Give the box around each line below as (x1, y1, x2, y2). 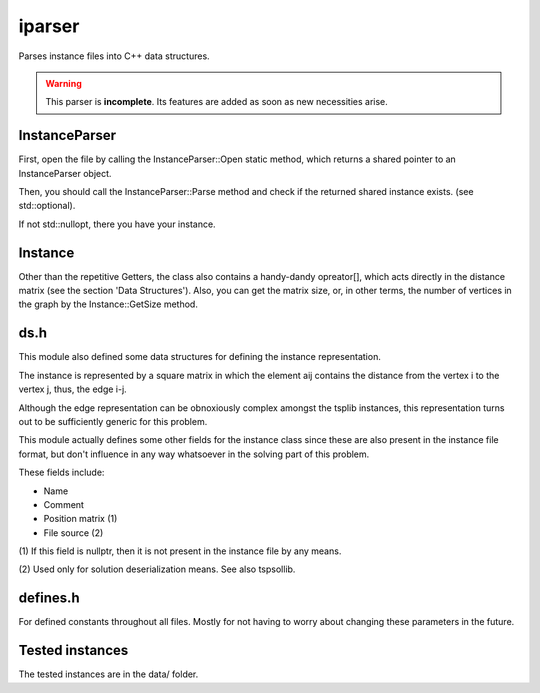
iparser (18, 15, 80, 37)
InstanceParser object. (18, 167, 112, 179)
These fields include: (18, 466, 105, 479)
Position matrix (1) (43, 513, 118, 525)
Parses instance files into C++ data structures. (18, 50, 210, 62)
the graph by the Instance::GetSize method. (18, 298, 199, 310)
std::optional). (18, 200, 76, 212)
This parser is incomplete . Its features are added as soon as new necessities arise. (45, 96, 389, 108)
